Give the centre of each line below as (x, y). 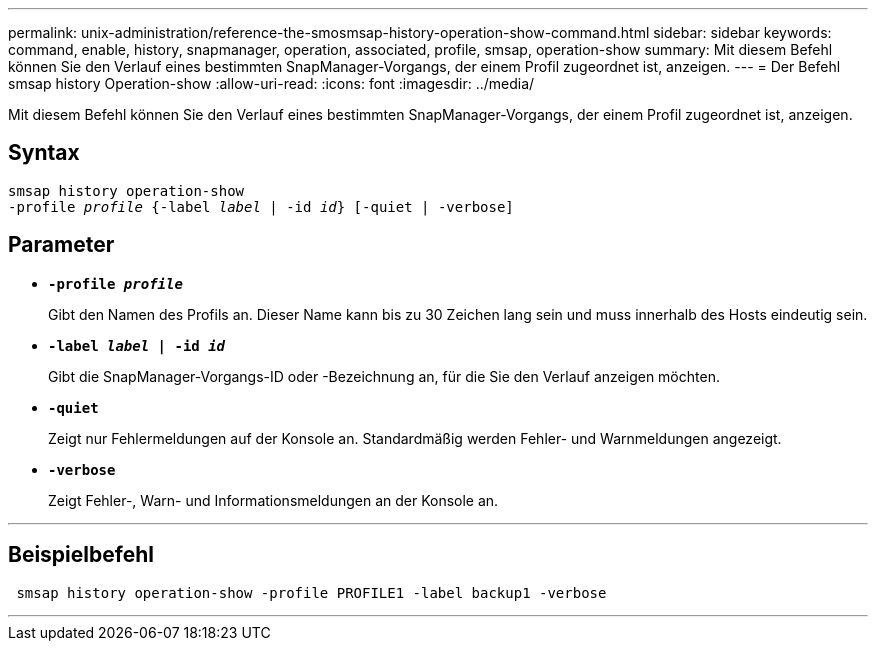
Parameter (61, 245)
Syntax (44, 153)
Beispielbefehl (81, 555)
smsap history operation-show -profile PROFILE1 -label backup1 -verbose (311, 592)
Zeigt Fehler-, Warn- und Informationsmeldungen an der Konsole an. (273, 500)
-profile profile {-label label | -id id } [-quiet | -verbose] (261, 206)
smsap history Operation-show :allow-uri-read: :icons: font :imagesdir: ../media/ (271, 83)
